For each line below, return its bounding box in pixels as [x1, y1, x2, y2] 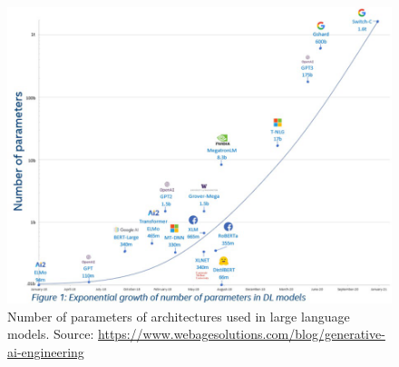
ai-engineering [7, 342, 84, 361]
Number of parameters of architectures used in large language [7, 306, 350, 325]
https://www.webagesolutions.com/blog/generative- [98, 324, 385, 343]
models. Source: [7, 324, 94, 343]
